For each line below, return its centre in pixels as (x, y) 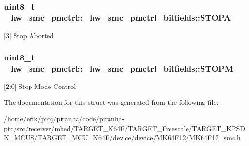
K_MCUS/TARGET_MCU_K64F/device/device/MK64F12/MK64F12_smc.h (122, 138)
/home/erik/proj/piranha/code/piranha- (64, 119)
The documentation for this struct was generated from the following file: (111, 102)
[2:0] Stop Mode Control (40, 86)
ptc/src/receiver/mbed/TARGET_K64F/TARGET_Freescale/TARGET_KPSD (124, 128)
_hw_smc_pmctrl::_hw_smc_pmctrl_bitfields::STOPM (119, 68)
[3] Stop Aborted (29, 36)
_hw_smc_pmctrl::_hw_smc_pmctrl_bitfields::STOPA (117, 17)
